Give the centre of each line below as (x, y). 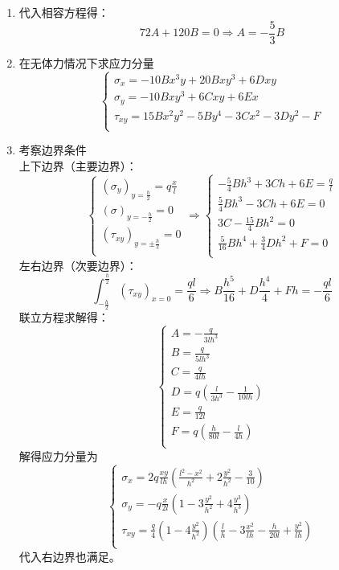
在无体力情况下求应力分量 (86, 62)
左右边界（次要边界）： (78, 265)
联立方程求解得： (64, 316)
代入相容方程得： (64, 12)
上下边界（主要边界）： (78, 166)
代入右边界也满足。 (69, 556)
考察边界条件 (53, 150)
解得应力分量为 (58, 455)
